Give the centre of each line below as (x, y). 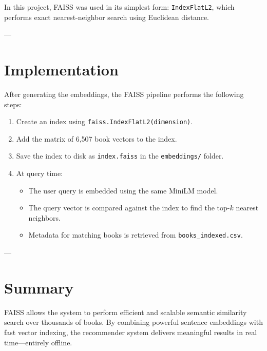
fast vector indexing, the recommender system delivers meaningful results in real (131, 332)
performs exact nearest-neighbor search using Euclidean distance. (107, 17)
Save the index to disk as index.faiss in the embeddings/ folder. (120, 156)
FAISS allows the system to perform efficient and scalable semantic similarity (126, 312)
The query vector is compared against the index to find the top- (129, 208)
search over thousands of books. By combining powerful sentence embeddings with (133, 322)
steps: (13, 104)
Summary (39, 287)
